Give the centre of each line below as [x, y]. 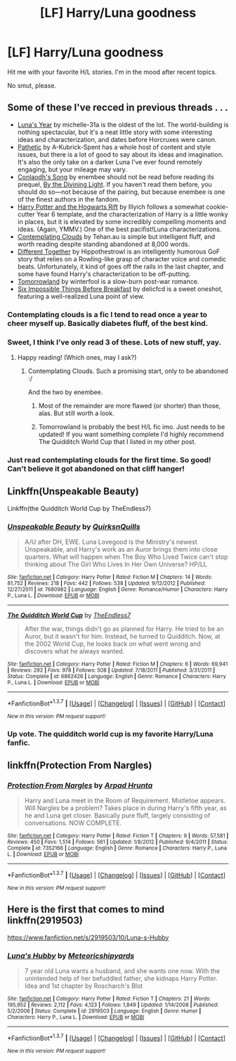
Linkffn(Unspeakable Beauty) [73, 492]
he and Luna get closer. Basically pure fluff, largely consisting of [117, 816]
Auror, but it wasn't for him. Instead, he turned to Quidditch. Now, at [122, 636]
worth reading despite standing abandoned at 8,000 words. [104, 244]
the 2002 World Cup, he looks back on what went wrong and [113, 644]
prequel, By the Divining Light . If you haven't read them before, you [114, 184]
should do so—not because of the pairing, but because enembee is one [121, 192]
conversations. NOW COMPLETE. [73, 823]
